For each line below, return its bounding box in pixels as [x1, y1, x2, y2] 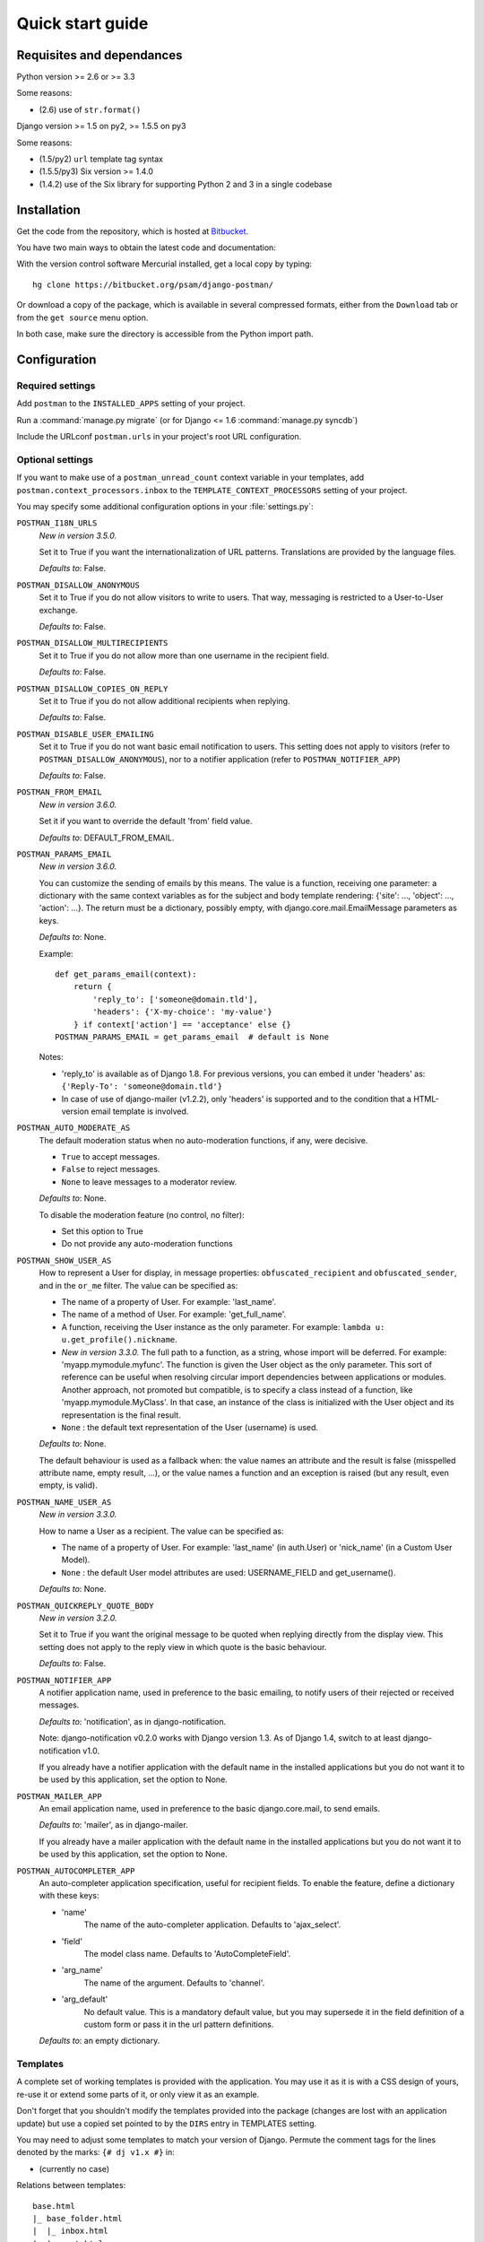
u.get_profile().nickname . [61, 1334, 178, 1345]
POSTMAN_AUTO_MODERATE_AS [16, 1123, 131, 1134]
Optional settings [16, 453, 94, 465]
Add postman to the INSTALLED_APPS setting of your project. [16, 398, 246, 409]
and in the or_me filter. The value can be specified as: [39, 1280, 238, 1290]
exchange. [39, 604, 78, 615]
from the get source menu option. [16, 312, 149, 323]
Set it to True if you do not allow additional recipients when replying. [39, 695, 290, 706]
